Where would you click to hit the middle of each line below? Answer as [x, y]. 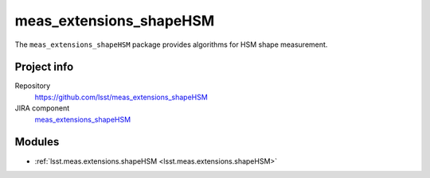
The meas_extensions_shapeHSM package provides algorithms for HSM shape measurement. [171, 44]
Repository [33, 86]
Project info [44, 67]
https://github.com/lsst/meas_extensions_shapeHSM [121, 97]
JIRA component [42, 108]
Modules [37, 142]
